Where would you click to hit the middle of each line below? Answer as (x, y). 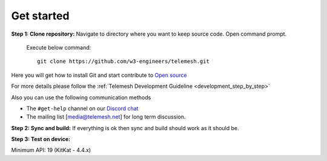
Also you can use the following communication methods (81, 97)
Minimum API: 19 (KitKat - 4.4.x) (51, 150)
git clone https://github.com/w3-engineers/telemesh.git (124, 61)
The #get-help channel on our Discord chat (82, 108)
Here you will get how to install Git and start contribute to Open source (99, 75)
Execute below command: (59, 47)
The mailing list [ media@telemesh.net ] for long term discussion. (106, 117)
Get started (40, 16)
